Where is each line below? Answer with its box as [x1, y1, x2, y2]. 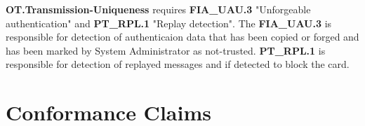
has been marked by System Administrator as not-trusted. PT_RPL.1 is [6, 43, 326, 57]
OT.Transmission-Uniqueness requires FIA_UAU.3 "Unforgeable [6, 2, 311, 16]
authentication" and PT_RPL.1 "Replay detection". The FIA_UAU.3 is [6, 15, 332, 30]
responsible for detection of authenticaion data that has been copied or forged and [6, 29, 359, 44]
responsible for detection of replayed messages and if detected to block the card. [6, 57, 350, 71]
